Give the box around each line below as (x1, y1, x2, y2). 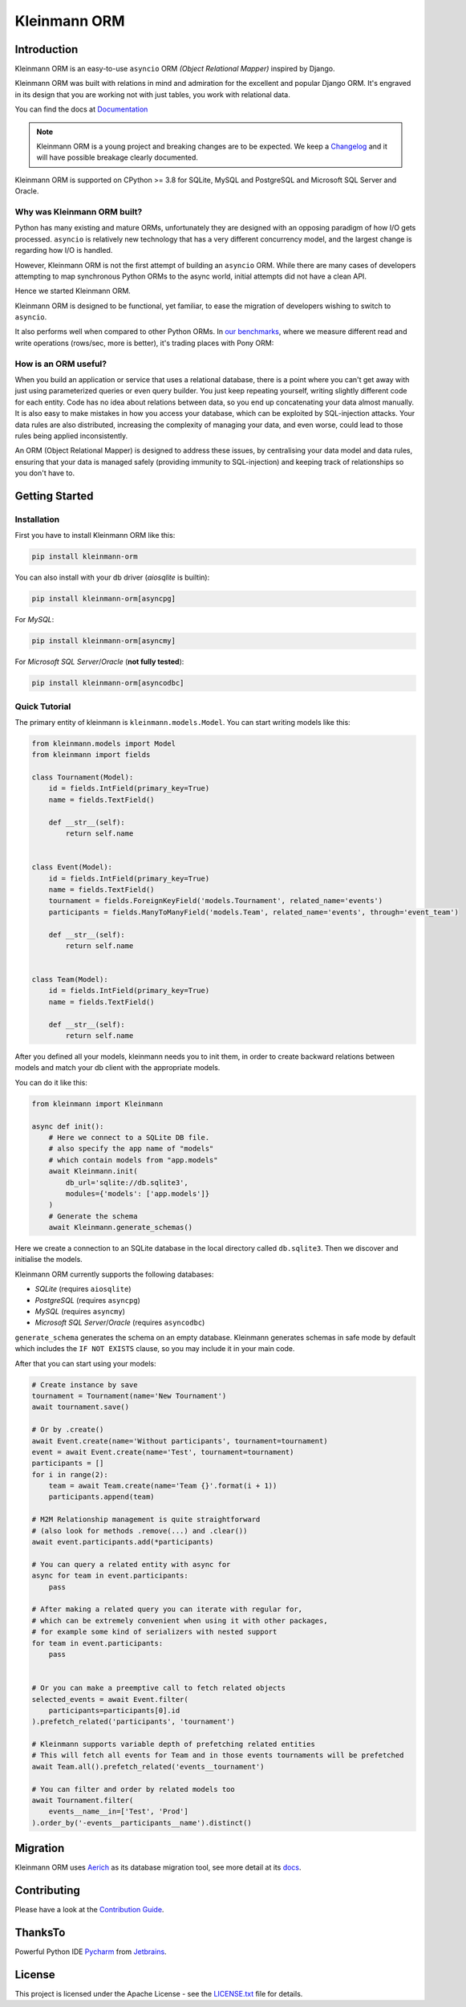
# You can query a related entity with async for (31, 1560, 231, 1569)
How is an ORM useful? (14, 358, 107, 369)
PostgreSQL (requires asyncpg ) (34, 1295, 140, 1305)
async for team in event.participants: (31, 1571, 188, 1581)
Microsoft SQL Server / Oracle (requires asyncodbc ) (34, 1317, 205, 1328)
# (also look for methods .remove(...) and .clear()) (31, 1526, 248, 1535)
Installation (14, 514, 60, 525)
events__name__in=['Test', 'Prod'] (48, 1807, 188, 1816)
